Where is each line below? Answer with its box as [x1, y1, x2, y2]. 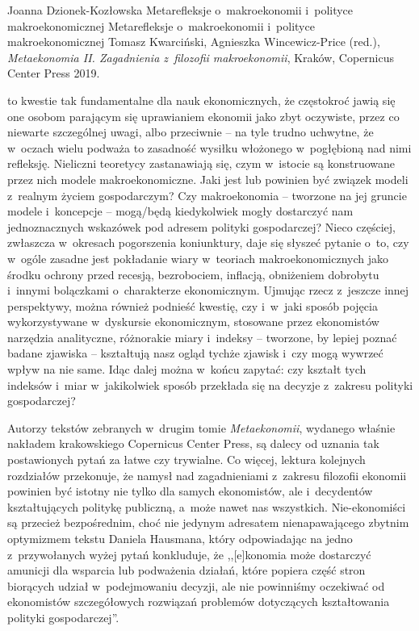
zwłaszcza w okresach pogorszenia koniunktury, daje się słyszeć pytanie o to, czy [7, 234, 409, 251]
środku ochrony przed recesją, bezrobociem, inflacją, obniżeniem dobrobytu [7, 265, 379, 282]
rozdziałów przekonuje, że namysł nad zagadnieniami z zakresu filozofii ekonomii [7, 466, 407, 483]
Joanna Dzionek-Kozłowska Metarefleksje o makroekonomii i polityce [7, 2, 354, 18]
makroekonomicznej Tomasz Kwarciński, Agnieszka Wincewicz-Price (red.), [7, 33, 380, 50]
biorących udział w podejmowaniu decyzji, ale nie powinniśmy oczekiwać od [7, 577, 385, 594]
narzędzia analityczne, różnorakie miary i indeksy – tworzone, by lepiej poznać [7, 328, 397, 345]
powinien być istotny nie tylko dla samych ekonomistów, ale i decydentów [7, 483, 373, 499]
